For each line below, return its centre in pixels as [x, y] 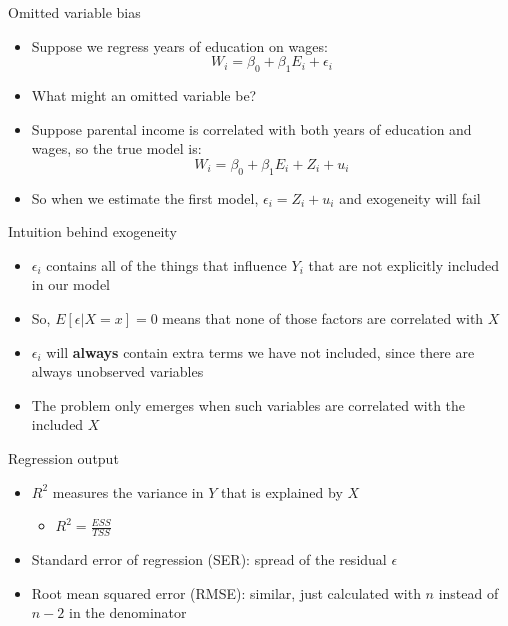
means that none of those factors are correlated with [323, 317]
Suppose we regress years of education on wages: [179, 45]
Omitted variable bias [74, 12]
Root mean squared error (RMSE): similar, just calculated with [226, 592]
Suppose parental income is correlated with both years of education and [251, 128]
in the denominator [127, 612]
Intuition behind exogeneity [92, 231]
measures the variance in [128, 491]
